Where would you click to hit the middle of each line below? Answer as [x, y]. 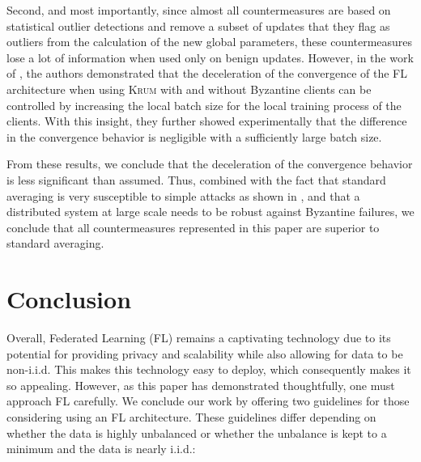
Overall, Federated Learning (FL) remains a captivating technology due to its [199, 338]
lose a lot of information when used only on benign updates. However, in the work [210, 57]
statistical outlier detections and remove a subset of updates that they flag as [198, 25]
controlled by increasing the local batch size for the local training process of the [204, 105]
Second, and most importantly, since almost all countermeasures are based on [199, 10]
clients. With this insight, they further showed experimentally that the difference [207, 121]
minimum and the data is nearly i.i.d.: [101, 449]
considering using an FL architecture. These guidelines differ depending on [191, 417]
